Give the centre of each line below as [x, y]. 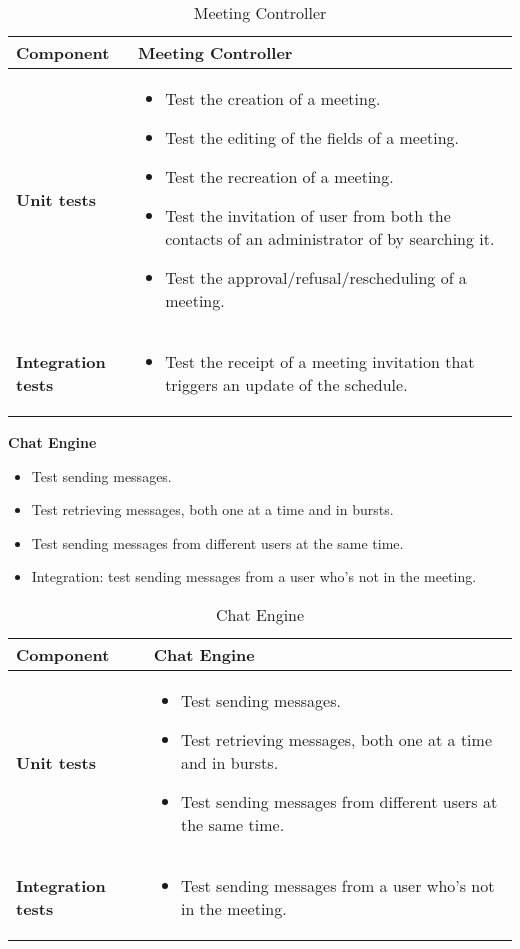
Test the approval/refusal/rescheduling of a [316, 277]
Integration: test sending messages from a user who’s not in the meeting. [254, 576]
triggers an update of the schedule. [286, 384]
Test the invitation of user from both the [308, 215]
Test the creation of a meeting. [273, 98]
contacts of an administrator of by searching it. [330, 238]
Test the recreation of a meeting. [279, 176]
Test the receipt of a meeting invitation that [320, 361]
